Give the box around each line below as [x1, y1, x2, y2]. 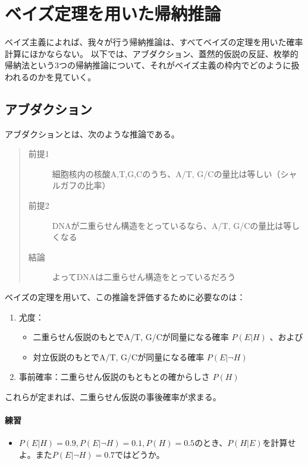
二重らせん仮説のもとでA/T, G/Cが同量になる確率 [33, 331, 229, 343]
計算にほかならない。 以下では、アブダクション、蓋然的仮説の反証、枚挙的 [5, 47, 298, 59]
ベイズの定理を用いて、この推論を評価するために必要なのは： [5, 291, 246, 303]
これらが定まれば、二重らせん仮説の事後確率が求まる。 [5, 391, 221, 403]
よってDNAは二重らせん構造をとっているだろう [52, 271, 236, 283]
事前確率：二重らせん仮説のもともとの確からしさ [18, 370, 210, 383]
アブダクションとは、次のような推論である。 [5, 127, 180, 140]
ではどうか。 [115, 448, 165, 460]
